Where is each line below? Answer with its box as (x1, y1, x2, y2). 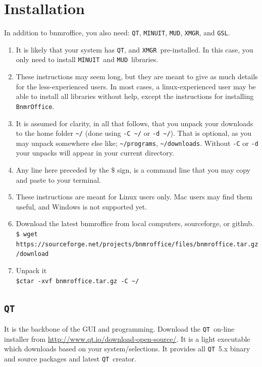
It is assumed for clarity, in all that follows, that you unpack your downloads (16, 118, 253, 128)
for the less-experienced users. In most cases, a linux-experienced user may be (16, 81, 256, 91)
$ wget (16, 231, 38, 238)
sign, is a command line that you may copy (117, 165, 250, 175)
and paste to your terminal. (16, 174, 101, 185)
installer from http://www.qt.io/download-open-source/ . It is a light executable (4, 333, 250, 344)
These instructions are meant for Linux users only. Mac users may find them (16, 191, 252, 202)
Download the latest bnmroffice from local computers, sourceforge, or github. (16, 218, 254, 229)
